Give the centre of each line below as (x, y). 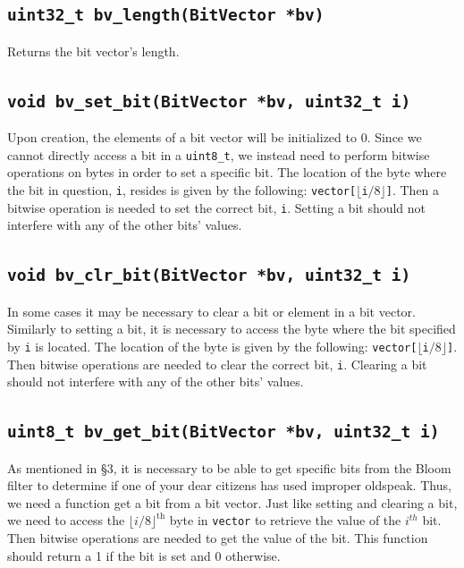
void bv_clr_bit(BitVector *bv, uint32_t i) (209, 276)
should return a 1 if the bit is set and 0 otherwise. (144, 555)
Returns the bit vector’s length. (93, 51)
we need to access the (66, 520)
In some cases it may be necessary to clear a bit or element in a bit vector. (211, 311)
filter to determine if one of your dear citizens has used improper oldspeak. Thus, (229, 485)
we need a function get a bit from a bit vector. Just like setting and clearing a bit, (232, 502)
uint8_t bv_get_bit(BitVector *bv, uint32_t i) (224, 432)
